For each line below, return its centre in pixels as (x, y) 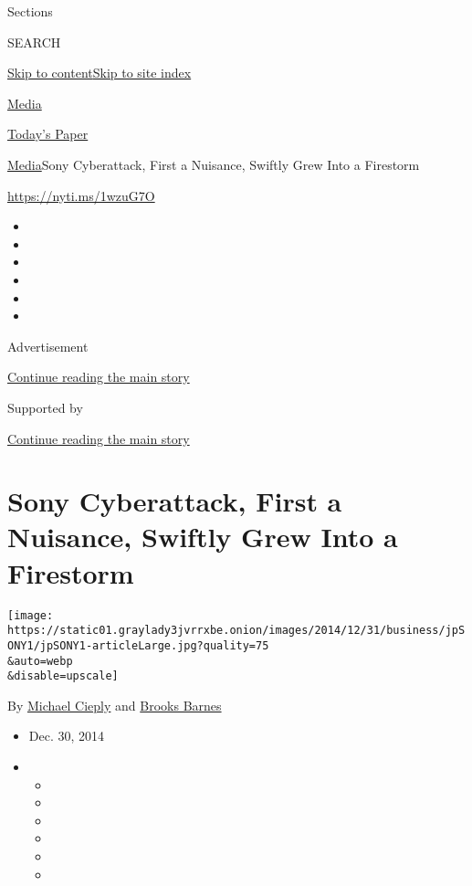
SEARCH (34, 42)
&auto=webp (40, 661)
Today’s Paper (48, 134)
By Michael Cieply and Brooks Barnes (115, 705)
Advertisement (48, 346)
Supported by (45, 407)
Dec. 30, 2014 (67, 736)
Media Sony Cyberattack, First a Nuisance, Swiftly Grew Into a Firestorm (214, 164)
